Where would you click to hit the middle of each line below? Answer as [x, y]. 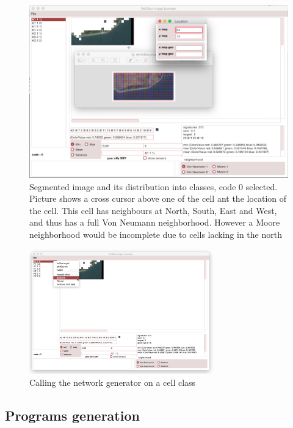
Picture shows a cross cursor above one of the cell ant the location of [158, 198]
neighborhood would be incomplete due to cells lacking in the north [156, 234]
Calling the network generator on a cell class [113, 382]
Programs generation [72, 415]
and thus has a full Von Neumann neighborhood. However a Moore [155, 222]
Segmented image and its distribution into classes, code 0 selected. [154, 186]
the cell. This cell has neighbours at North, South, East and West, [153, 210]
